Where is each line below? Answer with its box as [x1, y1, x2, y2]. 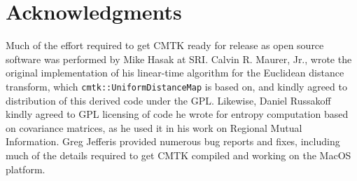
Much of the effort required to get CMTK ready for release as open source [6, 38, 324, 53]
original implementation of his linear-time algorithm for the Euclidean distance [6, 65, 344, 80]
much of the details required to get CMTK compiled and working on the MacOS [6, 147, 351, 162]
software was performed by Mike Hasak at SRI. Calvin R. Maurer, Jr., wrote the [6, 51, 352, 66]
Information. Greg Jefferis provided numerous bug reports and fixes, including [6, 134, 340, 149]
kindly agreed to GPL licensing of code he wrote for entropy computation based [6, 107, 349, 121]
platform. [6, 161, 45, 176]
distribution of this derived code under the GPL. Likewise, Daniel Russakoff [6, 93, 331, 107]
